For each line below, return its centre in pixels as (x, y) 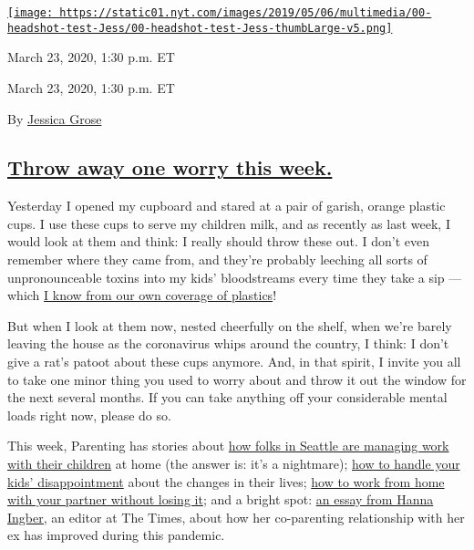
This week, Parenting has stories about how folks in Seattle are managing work (228, 446)
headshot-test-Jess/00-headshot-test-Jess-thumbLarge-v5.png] (200, 28)
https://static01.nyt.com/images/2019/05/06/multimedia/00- (246, 13)
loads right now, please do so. (89, 415)
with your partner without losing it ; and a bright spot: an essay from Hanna (221, 499)
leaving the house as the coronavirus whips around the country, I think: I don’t (228, 343)
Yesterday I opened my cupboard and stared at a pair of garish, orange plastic (227, 206)
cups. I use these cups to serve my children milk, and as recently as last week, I (229, 223)
